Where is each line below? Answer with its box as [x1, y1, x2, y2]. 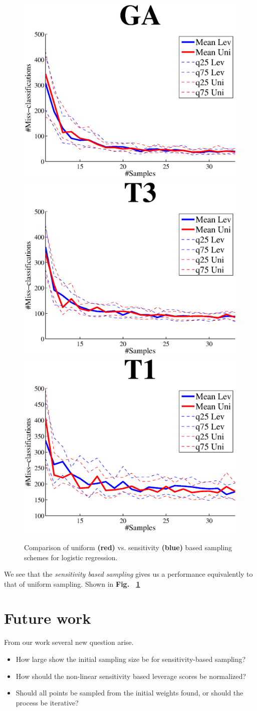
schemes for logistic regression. [24, 552, 118, 562]
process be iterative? [16, 697, 79, 707]
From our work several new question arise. [4, 637, 134, 647]
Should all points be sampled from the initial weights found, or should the [16, 687, 243, 698]
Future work [4, 608, 91, 628]
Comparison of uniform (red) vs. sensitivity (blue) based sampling [24, 542, 232, 552]
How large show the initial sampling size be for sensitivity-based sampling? [16, 654, 246, 664]
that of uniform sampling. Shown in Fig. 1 [4, 578, 140, 589]
